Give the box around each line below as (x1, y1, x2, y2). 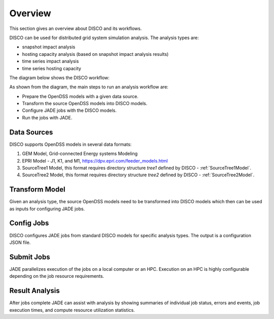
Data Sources (9, 127, 53, 137)
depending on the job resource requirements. (9, 273, 104, 279)
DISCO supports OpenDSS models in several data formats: (9, 141, 132, 147)
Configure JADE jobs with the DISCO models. (22, 107, 117, 114)
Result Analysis (9, 286, 60, 295)
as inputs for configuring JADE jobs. (9, 206, 85, 212)
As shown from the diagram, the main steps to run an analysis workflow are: (9, 84, 168, 90)
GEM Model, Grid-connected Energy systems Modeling (22, 150, 138, 157)
